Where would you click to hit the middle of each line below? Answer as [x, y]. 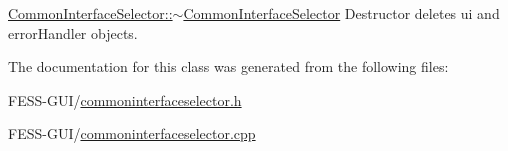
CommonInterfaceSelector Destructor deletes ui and [341, 13]
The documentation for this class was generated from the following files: [228, 66]
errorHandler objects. [73, 32]
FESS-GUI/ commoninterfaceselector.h [125, 99]
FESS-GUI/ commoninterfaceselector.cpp [132, 133]
